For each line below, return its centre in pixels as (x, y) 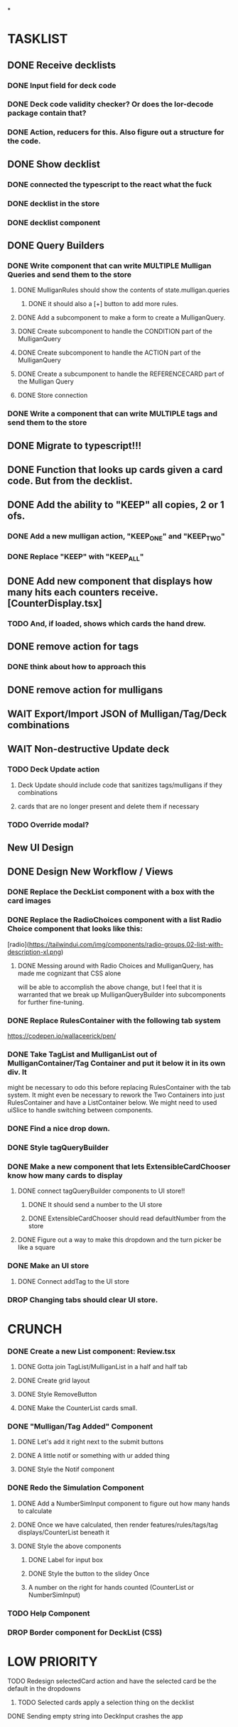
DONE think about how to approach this (77, 667)
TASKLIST (38, 39)
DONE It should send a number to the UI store (95, 1205)
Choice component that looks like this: (75, 929)
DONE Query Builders (56, 245)
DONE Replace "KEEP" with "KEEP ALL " (76, 558)
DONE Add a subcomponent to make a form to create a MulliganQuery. (121, 318)
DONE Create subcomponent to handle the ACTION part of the (109, 353)
